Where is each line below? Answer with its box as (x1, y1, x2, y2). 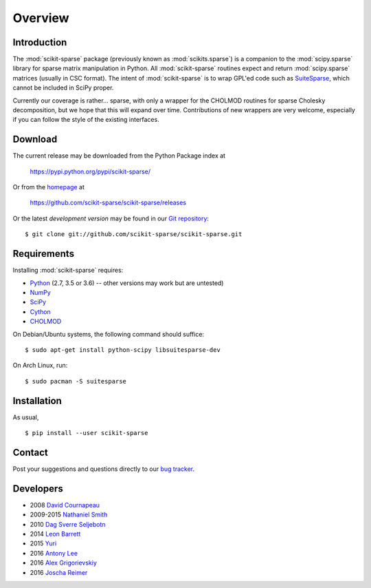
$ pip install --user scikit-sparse (25, 429, 148, 437)
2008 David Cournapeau (30, 501, 100, 509)
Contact (12, 446, 48, 458)
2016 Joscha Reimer (30, 568, 88, 576)
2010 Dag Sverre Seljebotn (30, 520, 106, 528)
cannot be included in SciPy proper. (12, 83, 114, 92)
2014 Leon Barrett (30, 529, 81, 538)
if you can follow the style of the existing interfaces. (12, 116, 159, 124)
